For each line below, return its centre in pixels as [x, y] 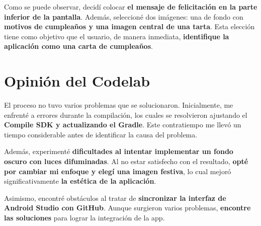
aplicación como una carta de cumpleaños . [78, 46]
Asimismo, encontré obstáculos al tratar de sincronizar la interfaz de [115, 198]
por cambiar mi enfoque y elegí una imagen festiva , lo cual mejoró [118, 171]
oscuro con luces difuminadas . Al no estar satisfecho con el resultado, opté [126, 161]
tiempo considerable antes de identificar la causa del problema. [101, 134]
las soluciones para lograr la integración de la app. [84, 218]
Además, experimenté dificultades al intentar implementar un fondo [119, 151]
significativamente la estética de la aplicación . [80, 181]
